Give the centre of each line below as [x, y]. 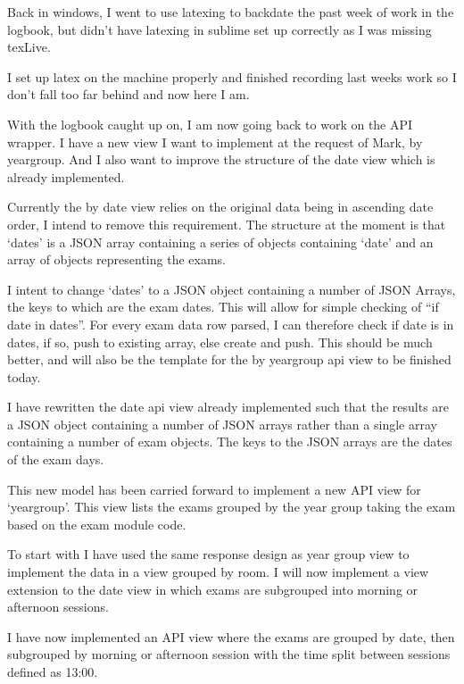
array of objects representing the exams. [116, 259]
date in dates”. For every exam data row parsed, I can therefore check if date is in [231, 324]
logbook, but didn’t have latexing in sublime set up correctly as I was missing [220, 29]
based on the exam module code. [97, 524]
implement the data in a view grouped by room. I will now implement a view [218, 572]
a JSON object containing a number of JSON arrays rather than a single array [222, 424]
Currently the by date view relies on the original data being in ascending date [220, 207]
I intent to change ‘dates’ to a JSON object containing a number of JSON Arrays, [232, 289]
